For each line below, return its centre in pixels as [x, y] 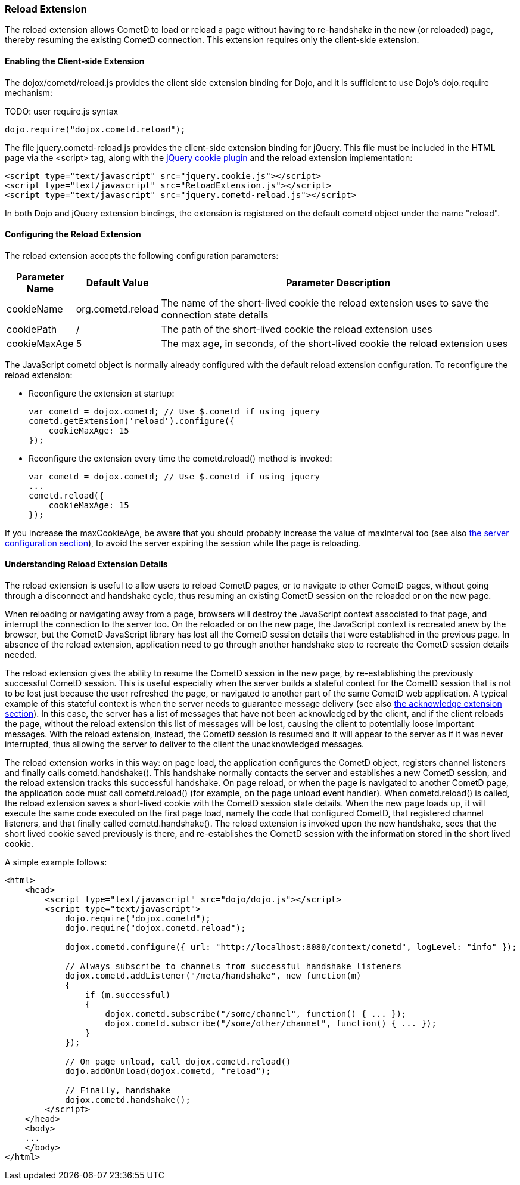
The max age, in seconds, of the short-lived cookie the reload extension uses [334, 343]
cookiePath [32, 329]
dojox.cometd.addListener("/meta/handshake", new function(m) [213, 976]
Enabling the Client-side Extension [75, 61]
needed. [21, 655]
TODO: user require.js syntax [62, 111]
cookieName [35, 309]
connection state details [215, 315]
